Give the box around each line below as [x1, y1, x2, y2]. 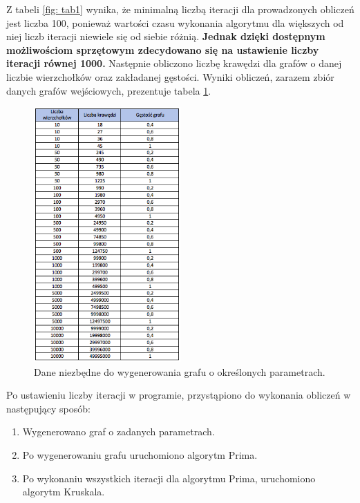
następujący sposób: [6, 401, 91, 415]
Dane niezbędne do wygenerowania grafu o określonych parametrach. [34, 364, 325, 379]
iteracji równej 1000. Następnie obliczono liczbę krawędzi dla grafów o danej [6, 56, 342, 70]
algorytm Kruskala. [22, 484, 105, 499]
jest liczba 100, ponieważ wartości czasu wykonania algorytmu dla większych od [6, 15, 344, 30]
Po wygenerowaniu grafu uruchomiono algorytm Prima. [22, 447, 258, 462]
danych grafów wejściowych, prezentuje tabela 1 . [6, 83, 211, 97]
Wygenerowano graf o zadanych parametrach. [22, 424, 215, 439]
